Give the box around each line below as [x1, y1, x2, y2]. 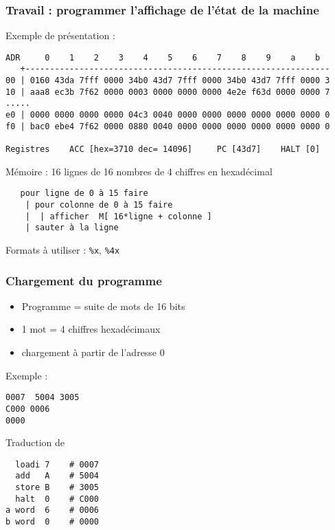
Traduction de [5, 435, 65, 450]
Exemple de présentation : [5, 28, 115, 43]
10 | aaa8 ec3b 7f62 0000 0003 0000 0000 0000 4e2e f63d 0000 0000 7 [5, 87, 330, 97]
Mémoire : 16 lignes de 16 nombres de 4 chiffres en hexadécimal [5, 164, 273, 178]
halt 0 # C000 [15, 494, 100, 504]
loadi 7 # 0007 [15, 459, 100, 470]
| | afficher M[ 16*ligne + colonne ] [25, 211, 212, 221]
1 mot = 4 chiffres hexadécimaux [21, 322, 161, 336]
